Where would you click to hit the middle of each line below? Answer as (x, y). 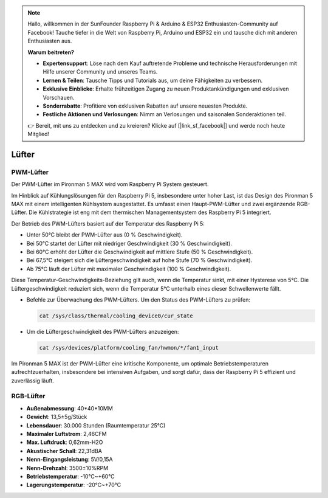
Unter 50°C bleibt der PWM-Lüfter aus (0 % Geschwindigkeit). (104, 235)
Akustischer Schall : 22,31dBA (64, 451)
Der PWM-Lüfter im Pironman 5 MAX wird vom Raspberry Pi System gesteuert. (110, 184)
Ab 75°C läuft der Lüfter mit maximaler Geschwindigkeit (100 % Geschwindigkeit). (129, 269)
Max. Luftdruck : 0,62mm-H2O (65, 442)
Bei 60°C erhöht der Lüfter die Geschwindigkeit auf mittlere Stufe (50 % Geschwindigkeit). (140, 252)
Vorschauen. (59, 97)
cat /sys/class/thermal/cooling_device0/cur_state (116, 316)
